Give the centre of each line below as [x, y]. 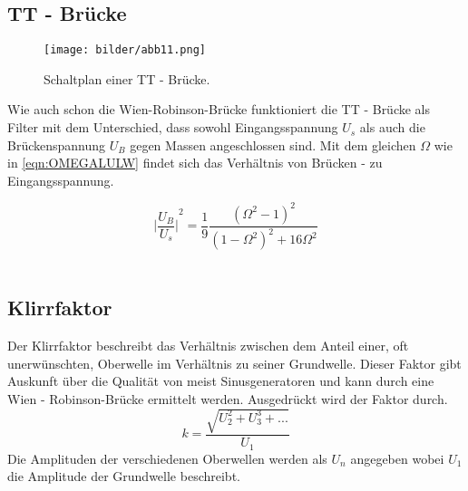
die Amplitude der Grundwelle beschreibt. [124, 476]
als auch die [392, 127]
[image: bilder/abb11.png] [125, 50]
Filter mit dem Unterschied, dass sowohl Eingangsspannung [173, 127]
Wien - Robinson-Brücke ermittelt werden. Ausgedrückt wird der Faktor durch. [228, 398]
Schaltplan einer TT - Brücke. [127, 78]
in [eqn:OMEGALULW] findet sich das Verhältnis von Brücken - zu [195, 163]
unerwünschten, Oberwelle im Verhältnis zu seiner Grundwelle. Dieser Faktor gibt [234, 363]
